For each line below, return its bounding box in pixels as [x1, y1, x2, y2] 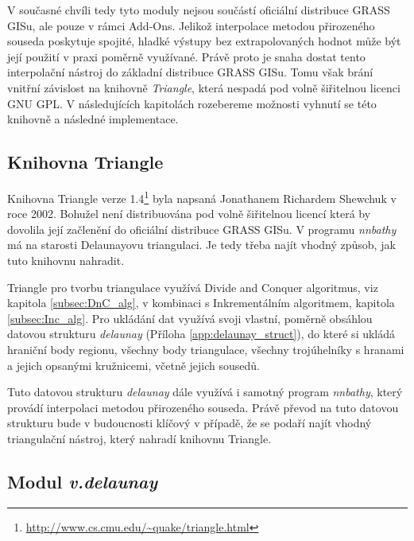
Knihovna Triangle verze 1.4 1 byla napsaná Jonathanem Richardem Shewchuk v [7, 187, 397, 206]
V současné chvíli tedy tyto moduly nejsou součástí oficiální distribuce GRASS [7, 2, 390, 18]
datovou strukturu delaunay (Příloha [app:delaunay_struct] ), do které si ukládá [7, 325, 396, 342]
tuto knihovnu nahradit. [7, 251, 125, 268]
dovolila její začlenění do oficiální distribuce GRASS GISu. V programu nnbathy [7, 220, 397, 237]
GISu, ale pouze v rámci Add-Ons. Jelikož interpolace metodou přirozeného [7, 17, 375, 33]
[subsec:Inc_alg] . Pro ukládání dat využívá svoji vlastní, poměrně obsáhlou [7, 309, 373, 326]
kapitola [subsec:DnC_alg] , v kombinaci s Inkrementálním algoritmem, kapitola [7, 294, 395, 311]
